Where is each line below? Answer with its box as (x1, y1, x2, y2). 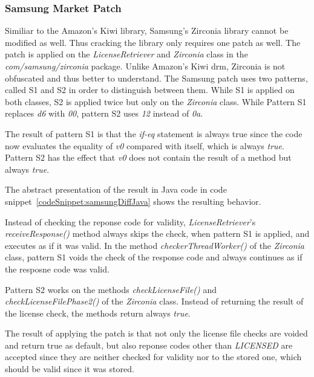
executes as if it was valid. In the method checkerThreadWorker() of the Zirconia (5, 239, 305, 251)
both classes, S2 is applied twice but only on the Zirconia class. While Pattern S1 (5, 95, 307, 108)
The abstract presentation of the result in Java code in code (5, 183, 227, 196)
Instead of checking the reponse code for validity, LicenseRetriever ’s (5, 215, 256, 228)
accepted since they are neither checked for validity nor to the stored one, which (5, 350, 302, 363)
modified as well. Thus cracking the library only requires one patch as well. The (5, 36, 301, 48)
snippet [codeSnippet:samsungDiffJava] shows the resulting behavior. (5, 195, 261, 207)
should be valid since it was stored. (5, 362, 134, 375)
